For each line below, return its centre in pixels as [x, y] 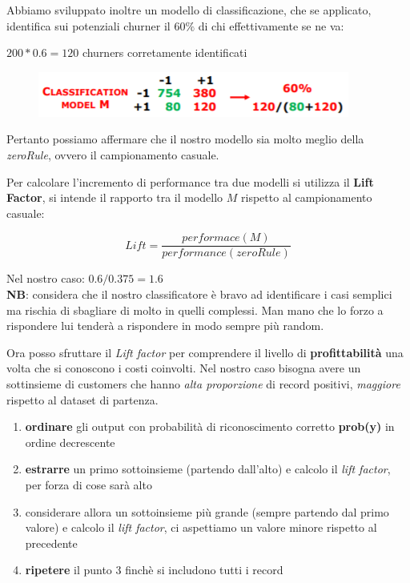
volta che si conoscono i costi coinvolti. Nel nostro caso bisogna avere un [184, 368]
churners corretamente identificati [165, 52]
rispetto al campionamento [307, 197]
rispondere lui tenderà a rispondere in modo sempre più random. [165, 326]
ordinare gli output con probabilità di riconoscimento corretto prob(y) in [210, 426]
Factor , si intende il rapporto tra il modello [115, 197]
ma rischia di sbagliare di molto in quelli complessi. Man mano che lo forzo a [195, 310]
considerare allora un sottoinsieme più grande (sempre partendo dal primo [207, 511]
